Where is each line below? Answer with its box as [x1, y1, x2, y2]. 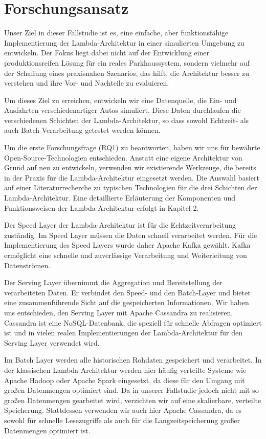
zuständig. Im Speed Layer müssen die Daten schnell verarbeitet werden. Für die [4, 229, 257, 240]
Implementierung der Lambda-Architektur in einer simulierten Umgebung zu [4, 37, 245, 48]
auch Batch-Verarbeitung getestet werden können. [4, 125, 161, 135]
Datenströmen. [4, 260, 51, 270]
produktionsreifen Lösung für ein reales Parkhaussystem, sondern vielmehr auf [4, 57, 250, 68]
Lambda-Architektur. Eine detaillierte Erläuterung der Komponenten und [4, 192, 236, 203]
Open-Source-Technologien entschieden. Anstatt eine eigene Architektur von [4, 152, 242, 163]
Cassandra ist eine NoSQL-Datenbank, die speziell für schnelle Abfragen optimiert [4, 317, 262, 328]
